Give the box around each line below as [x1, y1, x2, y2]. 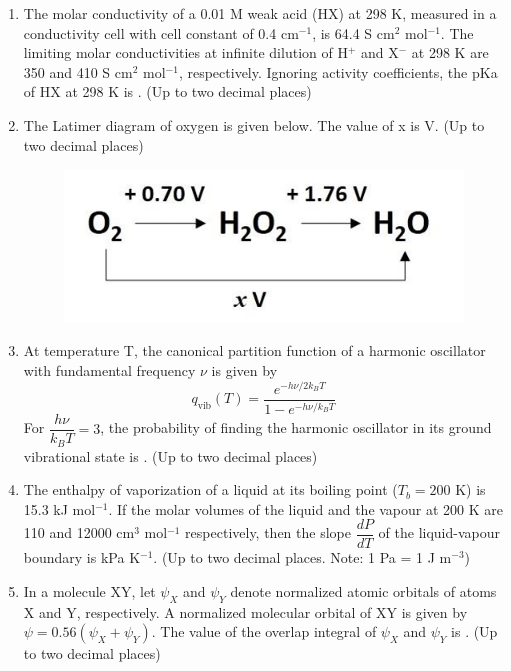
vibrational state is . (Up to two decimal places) [23, 445, 318, 466]
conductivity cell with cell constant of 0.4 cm [23, 22, 299, 43]
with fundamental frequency [23, 360, 196, 381]
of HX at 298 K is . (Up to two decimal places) [23, 81, 312, 102]
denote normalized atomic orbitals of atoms [230, 581, 497, 602]
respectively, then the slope [185, 522, 351, 543]
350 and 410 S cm [23, 61, 133, 82]
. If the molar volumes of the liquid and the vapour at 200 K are [108, 498, 504, 519]
